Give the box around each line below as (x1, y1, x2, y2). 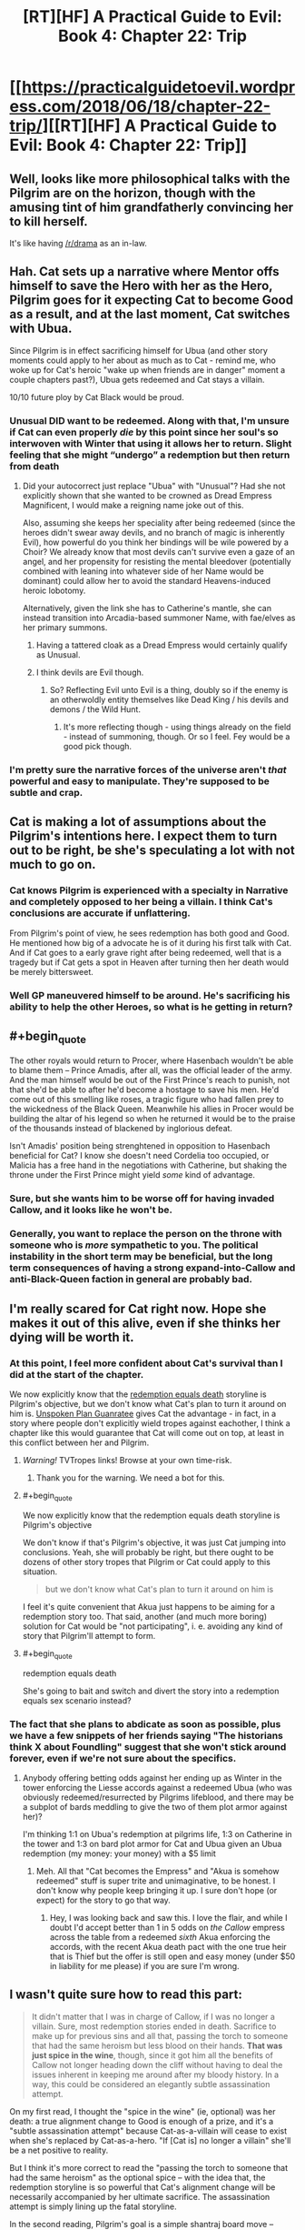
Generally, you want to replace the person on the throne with (9, 1228, 282, 1241)
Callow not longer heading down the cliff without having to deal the (31, 2059, 283, 2070)
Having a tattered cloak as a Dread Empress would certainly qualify (35, 639, 288, 651)
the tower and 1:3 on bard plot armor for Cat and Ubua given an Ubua (22, 1839, 282, 1850)
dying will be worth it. (9, 1330, 134, 1345)
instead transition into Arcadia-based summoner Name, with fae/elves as (22, 612, 296, 624)
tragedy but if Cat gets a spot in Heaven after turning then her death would (9, 957, 289, 968)
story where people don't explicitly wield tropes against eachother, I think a (9, 1418, 290, 1429)
